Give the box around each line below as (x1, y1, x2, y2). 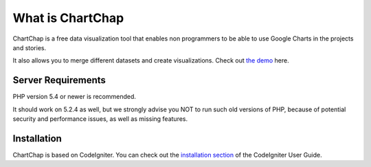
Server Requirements (12, 74, 106, 86)
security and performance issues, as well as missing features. (12, 115, 188, 123)
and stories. (12, 43, 47, 52)
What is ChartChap (12, 10, 124, 25)
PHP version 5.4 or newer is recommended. (12, 93, 137, 101)
